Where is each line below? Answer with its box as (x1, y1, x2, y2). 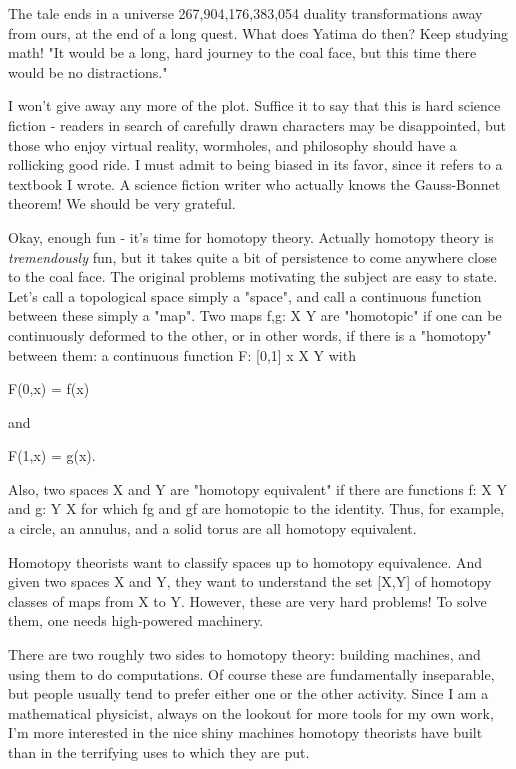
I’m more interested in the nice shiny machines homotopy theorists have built (8, 722, 483, 743)
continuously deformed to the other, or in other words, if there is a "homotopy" (8, 324, 492, 345)
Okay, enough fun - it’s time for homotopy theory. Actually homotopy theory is (8, 226, 494, 247)
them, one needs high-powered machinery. (8, 610, 264, 631)
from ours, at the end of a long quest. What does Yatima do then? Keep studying (8, 22, 509, 43)
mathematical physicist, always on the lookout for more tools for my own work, (8, 702, 494, 723)
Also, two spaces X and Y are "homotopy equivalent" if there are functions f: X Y (8, 478, 507, 499)
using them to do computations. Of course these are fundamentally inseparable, (8, 663, 495, 684)
